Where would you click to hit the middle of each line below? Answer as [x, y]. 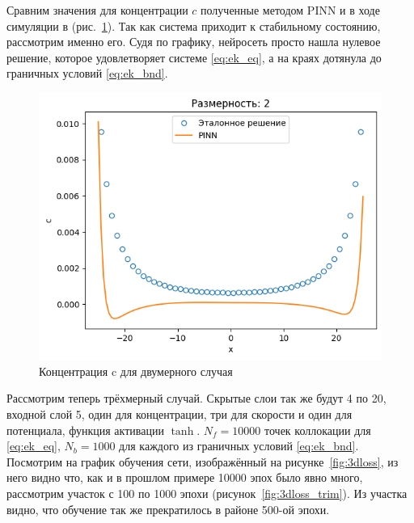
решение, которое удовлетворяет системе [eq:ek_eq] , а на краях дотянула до [194, 57]
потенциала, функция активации [85, 430]
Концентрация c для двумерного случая [136, 371]
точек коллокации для [318, 430]
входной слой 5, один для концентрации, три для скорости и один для [180, 414]
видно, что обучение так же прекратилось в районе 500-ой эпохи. [168, 509]
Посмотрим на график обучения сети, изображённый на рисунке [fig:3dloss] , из [203, 461]
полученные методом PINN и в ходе [290, 10]
